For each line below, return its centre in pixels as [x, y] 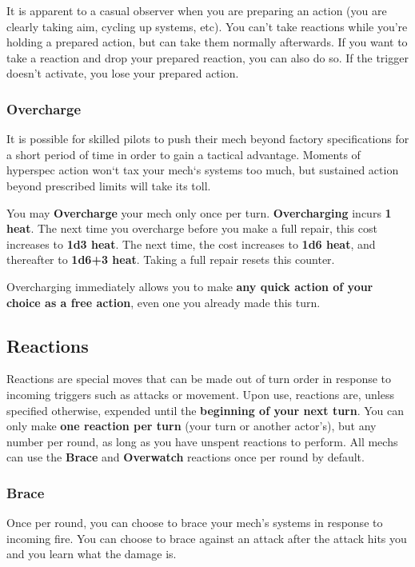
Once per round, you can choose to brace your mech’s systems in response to [195, 523]
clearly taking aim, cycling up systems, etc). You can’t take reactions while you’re [207, 26]
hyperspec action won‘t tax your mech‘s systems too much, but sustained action [203, 170]
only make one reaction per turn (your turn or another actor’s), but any [192, 426]
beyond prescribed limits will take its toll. [109, 185]
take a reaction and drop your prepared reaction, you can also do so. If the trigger [207, 57]
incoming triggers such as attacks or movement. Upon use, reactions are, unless [200, 394]
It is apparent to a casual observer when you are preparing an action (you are [197, 10]
